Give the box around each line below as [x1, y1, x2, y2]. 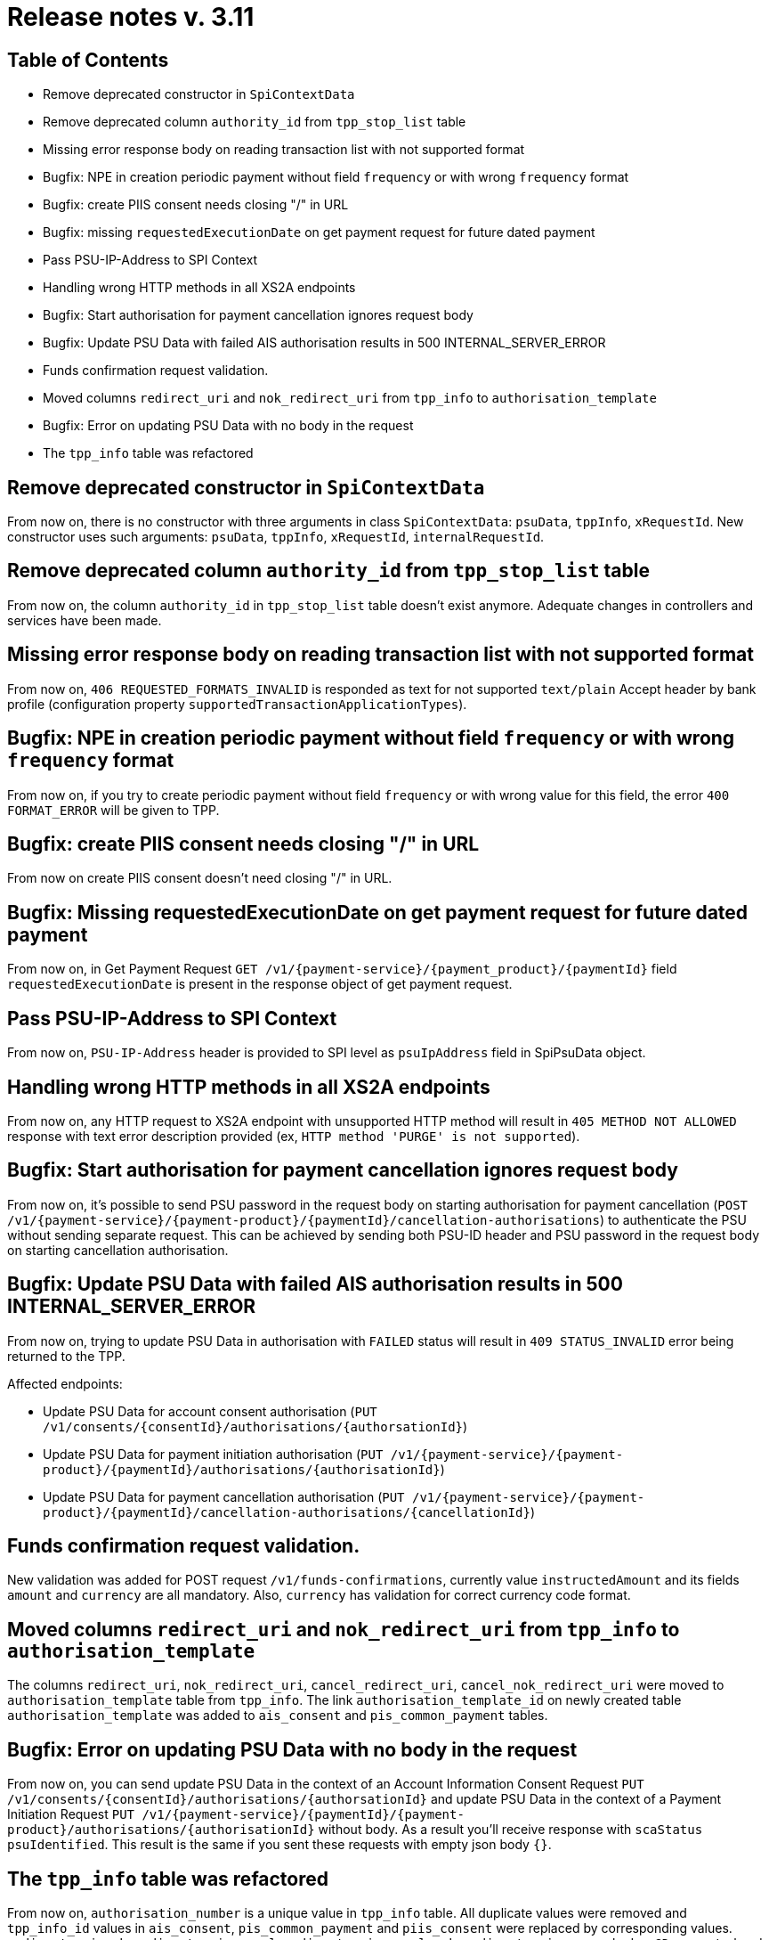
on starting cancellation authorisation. [7, 1242, 229, 1258]
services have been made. [7, 612, 162, 628]
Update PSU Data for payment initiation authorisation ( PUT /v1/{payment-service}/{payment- [43, 1446, 624, 1462]
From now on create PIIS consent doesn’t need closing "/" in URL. [7, 870, 393, 886]
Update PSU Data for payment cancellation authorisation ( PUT [43, 1488, 405, 1504]
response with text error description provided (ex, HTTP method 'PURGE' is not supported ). [7, 1128, 580, 1144]
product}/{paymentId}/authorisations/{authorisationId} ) [43, 1461, 445, 1477]
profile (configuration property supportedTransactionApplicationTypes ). [7, 696, 467, 712]
